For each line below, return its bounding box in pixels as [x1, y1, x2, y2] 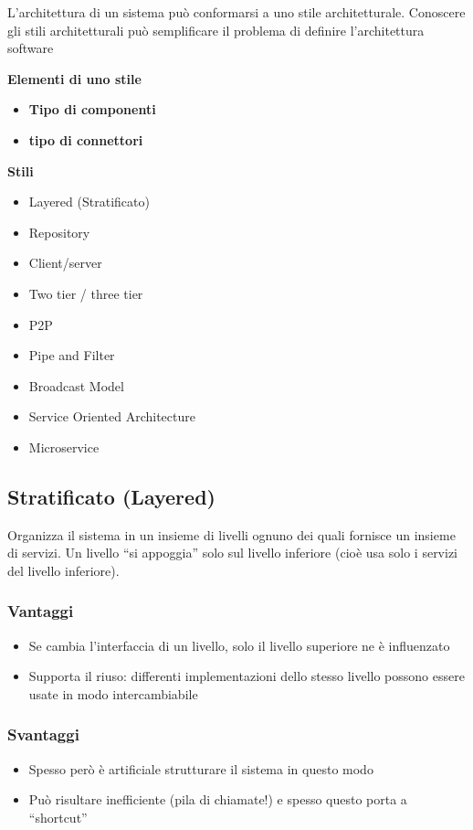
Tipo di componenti [28, 100, 156, 119]
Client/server [28, 253, 102, 272]
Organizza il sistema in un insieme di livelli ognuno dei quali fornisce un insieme [7, 525, 456, 544]
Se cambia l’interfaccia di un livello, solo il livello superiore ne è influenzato [28, 635, 450, 654]
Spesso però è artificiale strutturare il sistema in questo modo [28, 759, 373, 778]
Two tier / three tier [28, 283, 143, 303]
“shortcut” [28, 807, 88, 826]
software [7, 38, 54, 58]
